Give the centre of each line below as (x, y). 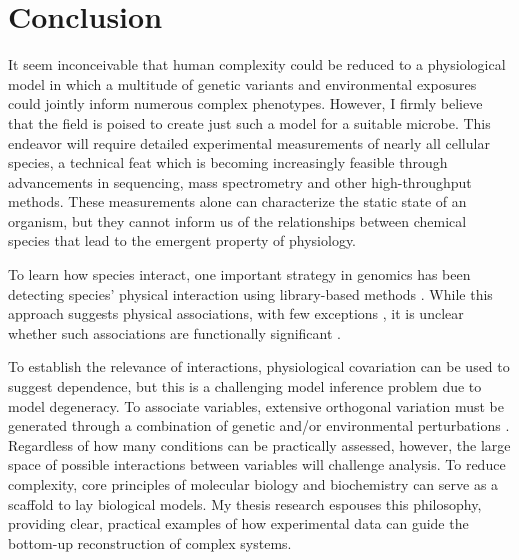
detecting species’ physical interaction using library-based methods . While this (250, 293)
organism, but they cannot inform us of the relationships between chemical (237, 220)
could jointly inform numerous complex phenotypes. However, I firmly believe (245, 103)
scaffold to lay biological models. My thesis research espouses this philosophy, (245, 503)
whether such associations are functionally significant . (174, 332)
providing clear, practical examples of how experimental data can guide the (238, 523)
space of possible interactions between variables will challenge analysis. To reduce (257, 464)
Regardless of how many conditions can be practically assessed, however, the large (259, 444)
